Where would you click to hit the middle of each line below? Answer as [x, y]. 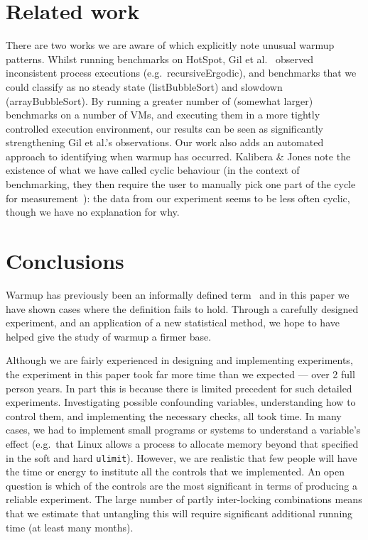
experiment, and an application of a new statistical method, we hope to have [173, 323]
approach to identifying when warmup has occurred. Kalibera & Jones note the [178, 156]
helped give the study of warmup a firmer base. [109, 336]
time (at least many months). [70, 527]
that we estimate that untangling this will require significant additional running [179, 513]
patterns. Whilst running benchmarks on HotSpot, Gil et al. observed [160, 59]
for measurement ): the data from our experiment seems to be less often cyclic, [178, 198]
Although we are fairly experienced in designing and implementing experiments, [179, 360]
